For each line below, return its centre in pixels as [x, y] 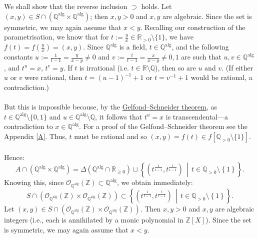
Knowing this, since [34, 182]
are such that [201, 57]
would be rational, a [221, 77]
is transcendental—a [197, 116]
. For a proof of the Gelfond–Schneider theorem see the [163, 126]
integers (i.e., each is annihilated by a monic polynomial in [94, 219]
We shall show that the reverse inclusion [66, 6]
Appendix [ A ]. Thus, [35, 136]
